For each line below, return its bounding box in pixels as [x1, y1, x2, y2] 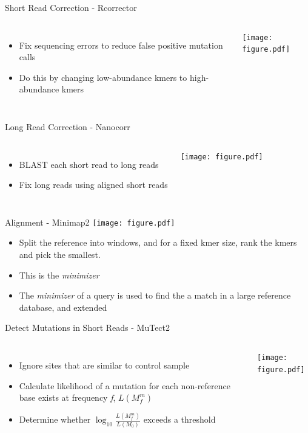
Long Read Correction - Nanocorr [5, 120, 130, 133]
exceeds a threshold [143, 413, 216, 426]
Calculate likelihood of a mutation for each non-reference [19, 379, 230, 392]
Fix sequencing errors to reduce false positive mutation [19, 38, 223, 51]
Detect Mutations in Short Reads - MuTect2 [5, 321, 170, 334]
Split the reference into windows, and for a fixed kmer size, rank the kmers [19, 236, 297, 249]
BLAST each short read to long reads [19, 158, 159, 170]
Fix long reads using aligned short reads [19, 178, 168, 191]
